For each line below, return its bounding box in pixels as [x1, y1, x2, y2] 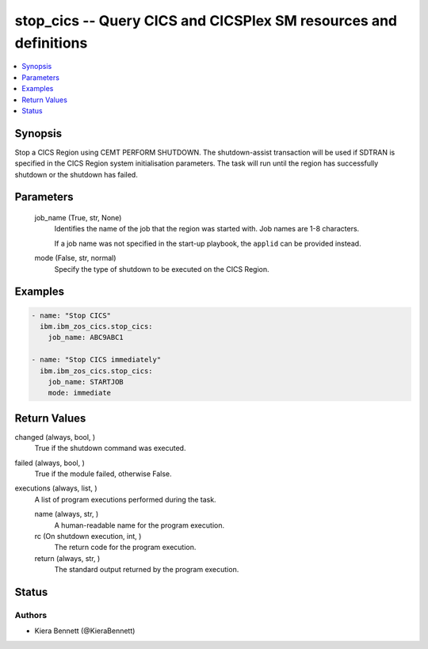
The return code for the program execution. [54, 543, 197, 552]
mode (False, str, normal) [34, 254, 117, 263]
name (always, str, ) [34, 510, 99, 519]
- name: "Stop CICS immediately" [31, 355, 162, 365]
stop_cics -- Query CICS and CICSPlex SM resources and [14, 12, 398, 29]
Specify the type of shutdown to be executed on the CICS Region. [54, 264, 269, 273]
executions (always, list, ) [14, 483, 98, 493]
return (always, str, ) [34, 553, 101, 563]
